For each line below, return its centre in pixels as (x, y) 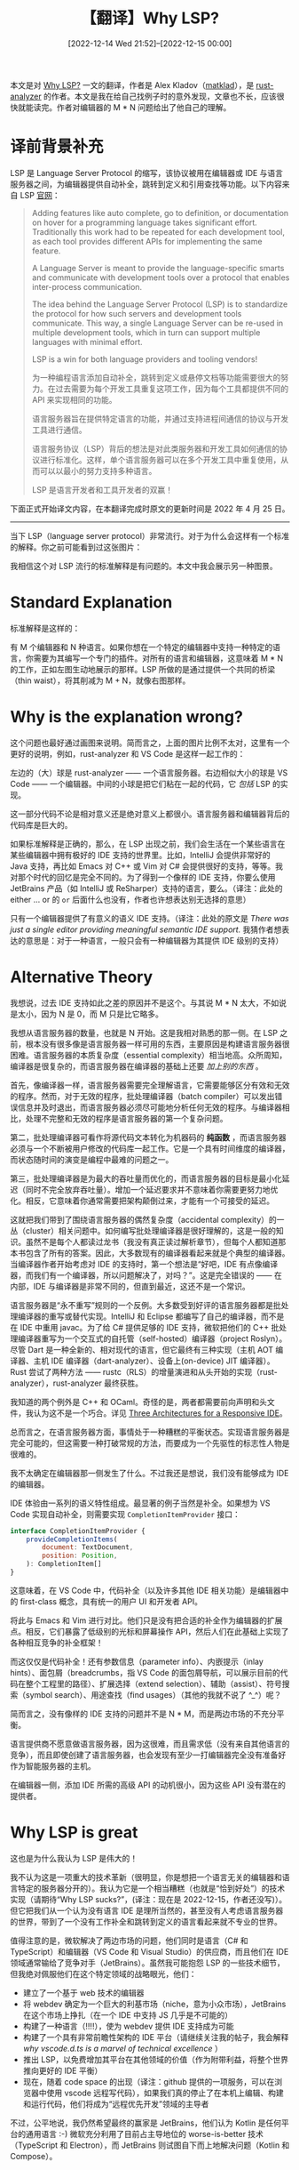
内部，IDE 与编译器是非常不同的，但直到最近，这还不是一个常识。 (130, 1286)
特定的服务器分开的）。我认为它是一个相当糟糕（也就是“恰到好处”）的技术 (151, 1888)
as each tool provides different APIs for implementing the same (147, 241)
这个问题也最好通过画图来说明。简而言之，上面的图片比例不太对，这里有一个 (150, 743)
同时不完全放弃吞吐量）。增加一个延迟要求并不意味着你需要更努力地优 (152, 1189)
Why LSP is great (74, 1832)
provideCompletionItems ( (72, 1539)
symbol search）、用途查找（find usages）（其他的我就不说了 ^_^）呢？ (153, 1694)
